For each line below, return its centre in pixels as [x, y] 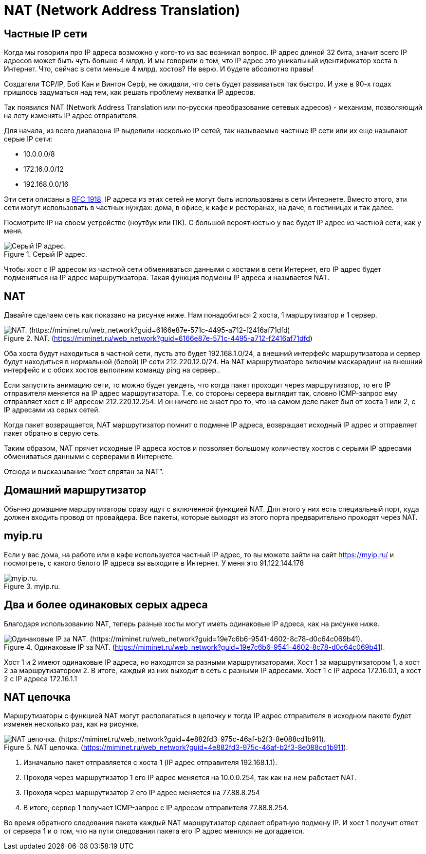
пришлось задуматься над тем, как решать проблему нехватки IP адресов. [130, 92]
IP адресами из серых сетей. [52, 410]
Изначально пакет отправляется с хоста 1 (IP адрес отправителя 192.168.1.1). [150, 763]
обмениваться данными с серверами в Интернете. [89, 457]
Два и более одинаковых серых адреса [106, 605]
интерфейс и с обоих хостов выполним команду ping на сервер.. [112, 370]
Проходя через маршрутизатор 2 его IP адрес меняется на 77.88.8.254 [142, 793]
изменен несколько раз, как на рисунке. [71, 724]
